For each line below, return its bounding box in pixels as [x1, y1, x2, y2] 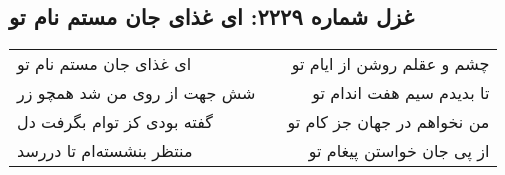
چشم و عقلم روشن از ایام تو [291, 52, 490, 76]
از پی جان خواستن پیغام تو [308, 139, 490, 163]
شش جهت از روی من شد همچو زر [17, 81, 256, 105]
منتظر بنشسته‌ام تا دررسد [17, 139, 193, 163]
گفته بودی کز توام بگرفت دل [17, 110, 213, 134]
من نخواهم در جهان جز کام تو [287, 110, 490, 134]
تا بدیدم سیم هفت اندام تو [312, 81, 490, 105]
